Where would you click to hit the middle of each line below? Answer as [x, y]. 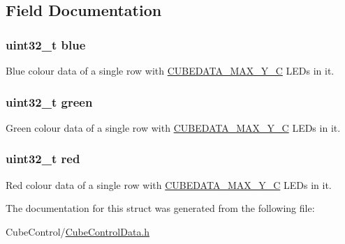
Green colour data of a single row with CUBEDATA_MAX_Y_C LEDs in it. [173, 127]
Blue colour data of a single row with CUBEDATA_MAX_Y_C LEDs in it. [170, 70]
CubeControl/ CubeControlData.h [78, 231]
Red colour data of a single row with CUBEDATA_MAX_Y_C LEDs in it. [169, 184]
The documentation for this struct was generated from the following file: [160, 208]
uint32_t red [43, 159]
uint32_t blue [46, 44]
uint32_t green [49, 101]
